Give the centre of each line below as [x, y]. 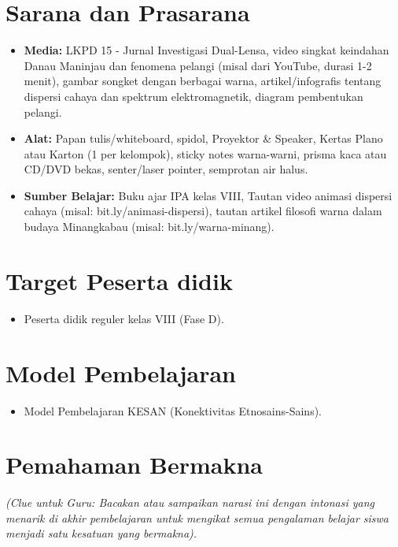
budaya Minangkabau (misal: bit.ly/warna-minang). [149, 227]
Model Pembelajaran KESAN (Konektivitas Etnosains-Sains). [173, 410]
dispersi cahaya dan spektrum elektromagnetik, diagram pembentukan [193, 96]
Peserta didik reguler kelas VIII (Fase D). [124, 318]
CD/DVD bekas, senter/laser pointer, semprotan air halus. [166, 169]
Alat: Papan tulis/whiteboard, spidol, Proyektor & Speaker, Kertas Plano [203, 138]
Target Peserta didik [119, 280]
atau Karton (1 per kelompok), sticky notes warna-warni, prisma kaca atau [205, 153]
